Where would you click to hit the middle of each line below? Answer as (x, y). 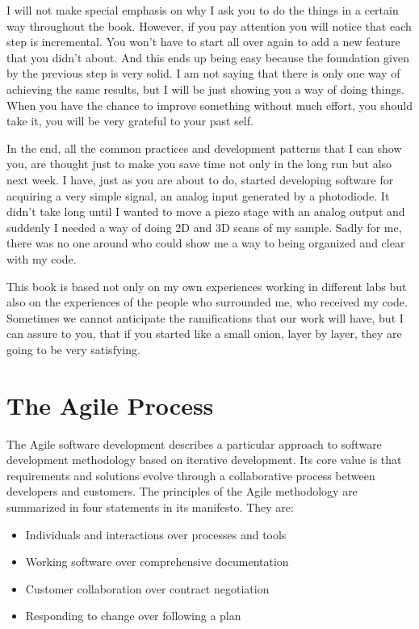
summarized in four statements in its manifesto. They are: (150, 507)
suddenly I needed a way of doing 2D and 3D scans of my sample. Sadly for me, (204, 227)
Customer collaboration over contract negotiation (147, 588)
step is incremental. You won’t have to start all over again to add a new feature (203, 42)
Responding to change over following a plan (133, 616)
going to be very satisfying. (73, 349)
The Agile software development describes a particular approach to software (194, 443)
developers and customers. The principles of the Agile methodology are (182, 491)
